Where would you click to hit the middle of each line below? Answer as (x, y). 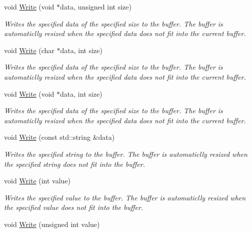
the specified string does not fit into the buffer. (74, 164)
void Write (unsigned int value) (52, 224)
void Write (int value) (37, 181)
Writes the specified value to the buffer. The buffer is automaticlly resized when (125, 197)
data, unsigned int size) (96, 7)
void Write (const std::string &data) (59, 137)
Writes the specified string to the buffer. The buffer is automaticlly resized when (126, 154)
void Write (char (29, 50)
